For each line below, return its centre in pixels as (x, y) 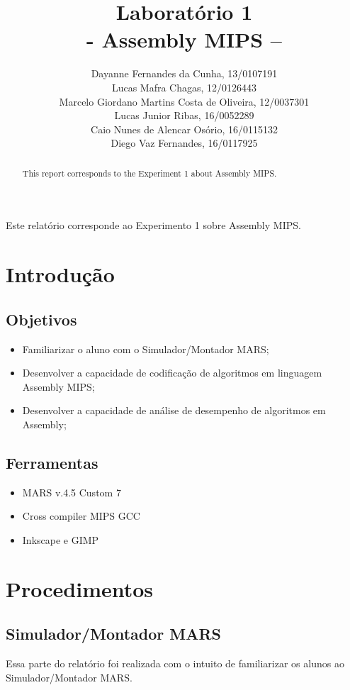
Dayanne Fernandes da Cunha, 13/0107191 (184, 73)
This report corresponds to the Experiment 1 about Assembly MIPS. (149, 173)
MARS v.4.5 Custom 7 (72, 492)
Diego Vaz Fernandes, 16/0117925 (184, 143)
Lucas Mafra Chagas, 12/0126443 (184, 87)
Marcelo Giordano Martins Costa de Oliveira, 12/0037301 (184, 101)
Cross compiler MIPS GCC (81, 516)
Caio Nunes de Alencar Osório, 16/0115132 (184, 129)
